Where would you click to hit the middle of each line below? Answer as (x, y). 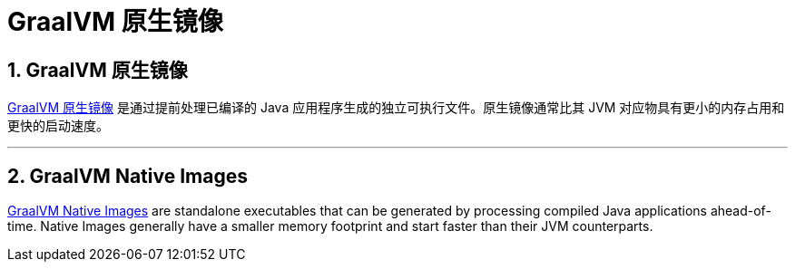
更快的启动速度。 (58, 126)
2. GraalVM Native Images (128, 176)
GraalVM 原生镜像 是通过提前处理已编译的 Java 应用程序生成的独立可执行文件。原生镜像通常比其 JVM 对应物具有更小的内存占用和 (396, 108)
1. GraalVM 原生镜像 (98, 70)
